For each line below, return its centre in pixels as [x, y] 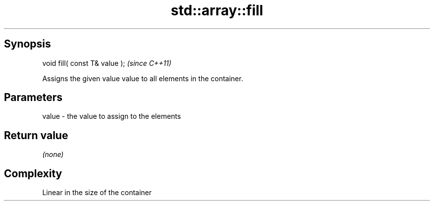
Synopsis [27, 44]
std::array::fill [217, 10]
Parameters [33, 98]
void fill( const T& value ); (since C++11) [107, 63]
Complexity [33, 173]
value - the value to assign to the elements [112, 116]
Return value [36, 135]
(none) [53, 154]
